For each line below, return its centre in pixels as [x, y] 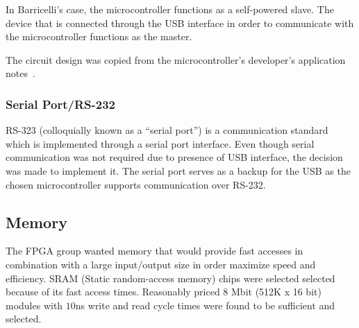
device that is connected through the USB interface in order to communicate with [180, 23]
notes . [20, 73]
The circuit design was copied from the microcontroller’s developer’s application [176, 59]
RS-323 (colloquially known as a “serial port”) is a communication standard [167, 130]
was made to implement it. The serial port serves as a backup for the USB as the [178, 170]
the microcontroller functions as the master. [99, 36]
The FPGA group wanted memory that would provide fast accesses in [155, 251]
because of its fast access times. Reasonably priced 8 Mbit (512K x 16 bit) [164, 292]
